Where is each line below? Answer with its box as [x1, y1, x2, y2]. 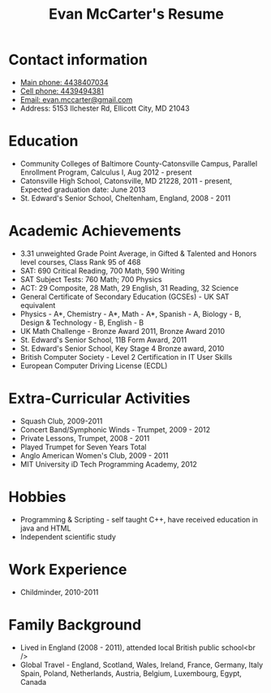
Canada [19, 677, 47, 687]
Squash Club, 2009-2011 [19, 416, 103, 426]
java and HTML [19, 523, 71, 533]
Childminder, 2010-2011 [19, 587, 99, 597]
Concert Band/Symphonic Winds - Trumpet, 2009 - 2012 [19, 424, 211, 435]
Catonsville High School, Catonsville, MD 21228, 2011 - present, [19, 175, 233, 185]
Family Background [8, 615, 142, 634]
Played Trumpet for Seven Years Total [19, 442, 147, 452]
